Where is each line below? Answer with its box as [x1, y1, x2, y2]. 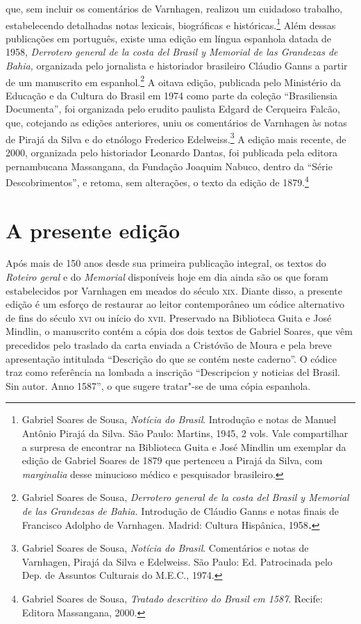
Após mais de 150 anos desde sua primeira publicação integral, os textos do [6, 256, 326, 270]
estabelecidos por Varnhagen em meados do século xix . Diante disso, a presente [6, 283, 342, 297]
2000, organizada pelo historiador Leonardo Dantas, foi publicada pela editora [6, 145, 337, 159]
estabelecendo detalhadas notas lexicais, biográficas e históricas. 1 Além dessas [6, 15, 336, 32]
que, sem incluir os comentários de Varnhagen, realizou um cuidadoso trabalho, [6, 1, 343, 15]
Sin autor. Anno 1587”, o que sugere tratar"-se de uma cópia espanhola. [6, 378, 311, 393]
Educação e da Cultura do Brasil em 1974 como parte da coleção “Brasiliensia [6, 88, 338, 102]
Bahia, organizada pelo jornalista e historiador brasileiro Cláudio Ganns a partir [6, 58, 348, 73]
